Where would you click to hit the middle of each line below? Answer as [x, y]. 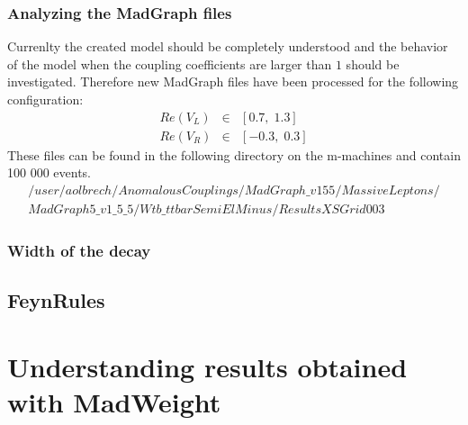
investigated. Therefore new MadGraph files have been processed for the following [233, 81]
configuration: [45, 99]
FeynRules [56, 300]
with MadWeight [114, 401]
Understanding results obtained [207, 366]
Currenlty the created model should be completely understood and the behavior [228, 46]
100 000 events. [49, 172]
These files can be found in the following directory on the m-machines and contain [234, 154]
